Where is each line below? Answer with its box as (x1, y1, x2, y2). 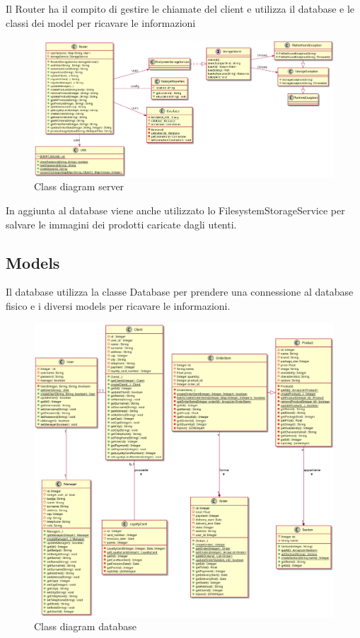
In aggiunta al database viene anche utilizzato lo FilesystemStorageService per (6, 202, 345, 217)
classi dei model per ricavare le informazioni (6, 15, 196, 30)
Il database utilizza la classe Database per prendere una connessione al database (6, 284, 354, 299)
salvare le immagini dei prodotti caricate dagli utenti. (6, 216, 237, 231)
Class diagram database (34, 619, 137, 634)
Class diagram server (34, 179, 124, 194)
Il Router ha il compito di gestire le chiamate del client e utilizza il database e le (6, 1, 355, 16)
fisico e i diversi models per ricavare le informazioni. (6, 298, 231, 313)
